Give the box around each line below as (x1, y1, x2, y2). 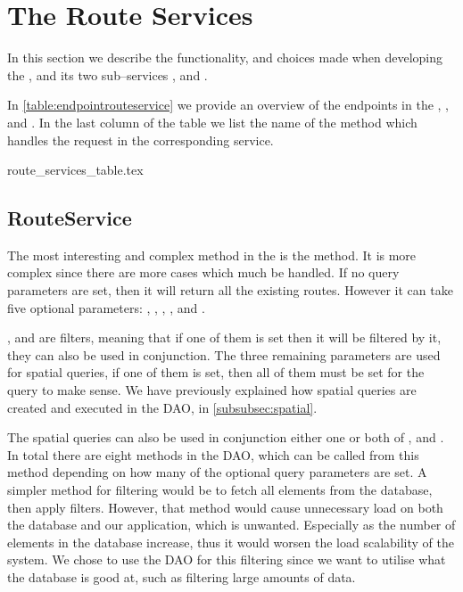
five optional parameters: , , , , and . (7, 298, 205, 317)
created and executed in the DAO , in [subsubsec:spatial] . (7, 398, 318, 416)
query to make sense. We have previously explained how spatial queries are (7, 381, 417, 399)
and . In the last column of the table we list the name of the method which (7, 112, 418, 131)
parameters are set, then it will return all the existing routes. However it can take (7, 281, 453, 300)
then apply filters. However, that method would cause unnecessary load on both (7, 497, 443, 516)
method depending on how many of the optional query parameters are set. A (7, 463, 427, 481)
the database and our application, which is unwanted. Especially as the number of (7, 515, 456, 534)
